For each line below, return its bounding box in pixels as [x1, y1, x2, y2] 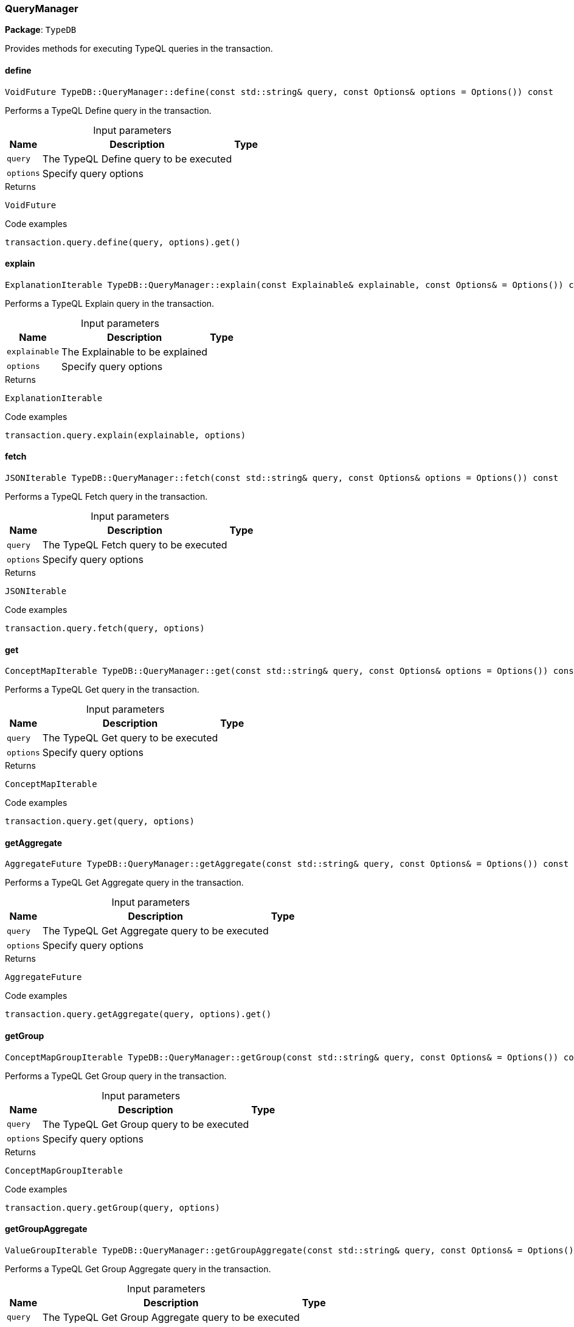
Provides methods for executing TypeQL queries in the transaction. [5, 43, 273, 54]
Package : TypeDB [5, 24, 77, 35]
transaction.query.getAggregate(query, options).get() [5, 1009, 272, 1020]
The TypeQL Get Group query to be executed [42, 1118, 249, 1130]
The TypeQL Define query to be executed [42, 152, 232, 165]
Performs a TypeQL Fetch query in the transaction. [5, 491, 208, 502]
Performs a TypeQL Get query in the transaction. [5, 684, 199, 695]
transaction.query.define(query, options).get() [5, 237, 241, 247]
